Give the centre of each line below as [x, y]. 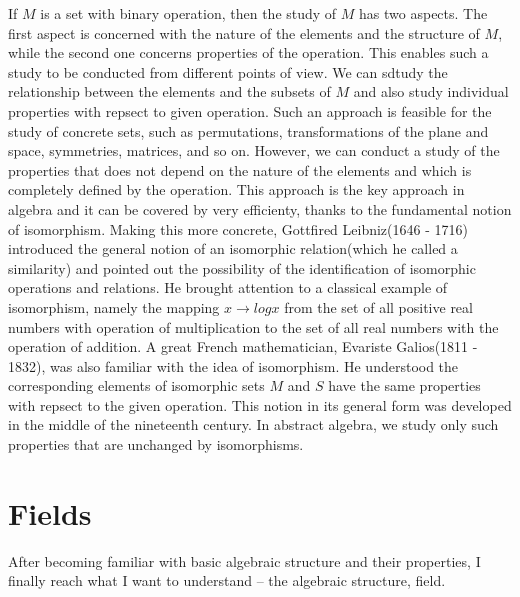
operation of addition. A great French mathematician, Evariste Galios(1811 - [243, 346]
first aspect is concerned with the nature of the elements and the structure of [244, 32]
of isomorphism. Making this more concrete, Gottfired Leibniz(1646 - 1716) [238, 228]
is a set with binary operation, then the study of [188, 13]
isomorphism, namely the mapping [114, 306]
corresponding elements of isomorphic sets [136, 385]
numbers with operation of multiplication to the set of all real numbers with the [253, 326]
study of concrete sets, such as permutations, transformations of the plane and [248, 130]
